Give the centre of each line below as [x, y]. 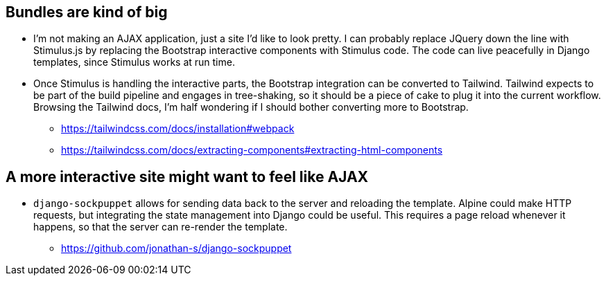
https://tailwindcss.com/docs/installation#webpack [178, 129]
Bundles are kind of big [87, 12]
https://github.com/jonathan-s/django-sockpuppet [176, 248]
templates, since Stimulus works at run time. [134, 62]
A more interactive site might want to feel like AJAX [187, 176]
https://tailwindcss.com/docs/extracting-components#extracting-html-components [252, 150]
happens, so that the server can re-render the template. [161, 227]
